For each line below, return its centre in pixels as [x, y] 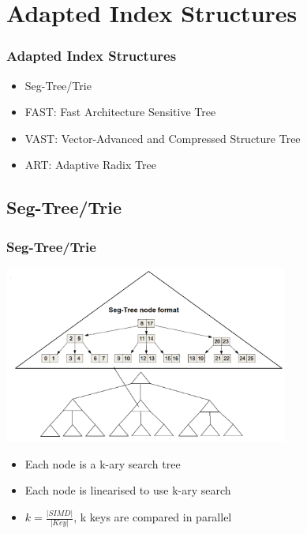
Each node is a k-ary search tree [103, 463]
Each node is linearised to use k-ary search [128, 490]
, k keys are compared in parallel [153, 517]
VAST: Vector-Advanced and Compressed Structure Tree [163, 138]
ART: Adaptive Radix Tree [90, 165]
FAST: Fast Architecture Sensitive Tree [120, 112]
